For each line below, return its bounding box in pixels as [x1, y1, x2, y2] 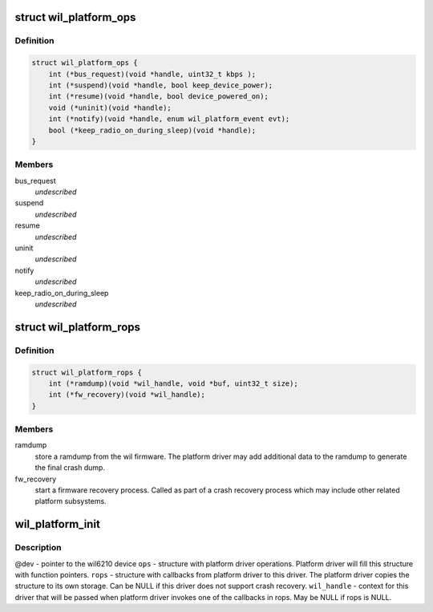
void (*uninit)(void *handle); [48, 103, 172, 112]
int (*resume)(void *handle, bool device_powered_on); [48, 92, 269, 101]
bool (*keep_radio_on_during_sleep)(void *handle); [48, 125, 257, 135]
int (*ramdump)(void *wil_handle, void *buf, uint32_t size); [48, 379, 298, 388]
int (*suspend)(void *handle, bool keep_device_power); [48, 80, 273, 90]
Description [14, 542, 62, 553]
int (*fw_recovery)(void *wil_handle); [48, 390, 206, 399]
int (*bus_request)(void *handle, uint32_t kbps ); [48, 69, 257, 79]
